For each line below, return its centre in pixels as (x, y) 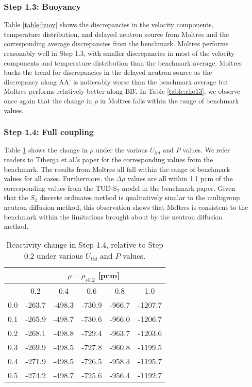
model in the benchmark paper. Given (178, 188)
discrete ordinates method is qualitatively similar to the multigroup (140, 197)
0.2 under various (53, 255)
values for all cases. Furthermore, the (59, 178)
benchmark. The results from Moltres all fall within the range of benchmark (117, 169)
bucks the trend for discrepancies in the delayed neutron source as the (108, 72)
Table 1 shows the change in (46, 150)
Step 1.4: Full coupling (49, 132)
